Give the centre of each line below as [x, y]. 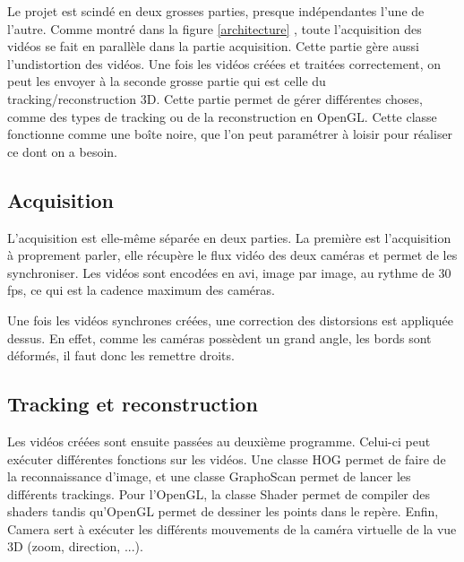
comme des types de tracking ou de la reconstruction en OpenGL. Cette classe [222, 116]
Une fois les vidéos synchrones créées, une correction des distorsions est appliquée [230, 320]
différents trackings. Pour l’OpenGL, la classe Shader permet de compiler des [219, 493]
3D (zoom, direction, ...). [75, 546]
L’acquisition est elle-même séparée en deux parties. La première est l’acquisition [229, 237]
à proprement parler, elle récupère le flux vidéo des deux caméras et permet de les [232, 255]
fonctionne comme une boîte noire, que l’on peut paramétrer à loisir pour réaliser [230, 134]
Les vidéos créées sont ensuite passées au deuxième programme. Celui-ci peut [219, 441]
